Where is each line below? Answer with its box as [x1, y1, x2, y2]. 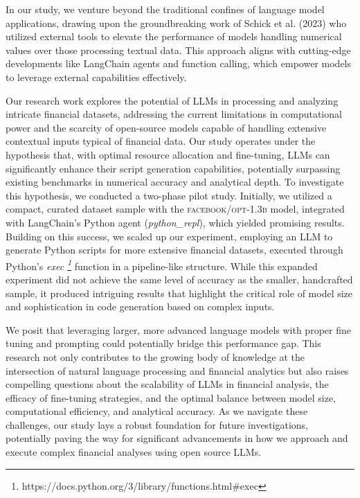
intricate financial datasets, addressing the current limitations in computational [6, 107, 342, 121]
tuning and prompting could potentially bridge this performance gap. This [6, 336, 321, 350]
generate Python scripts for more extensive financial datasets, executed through [6, 242, 343, 257]
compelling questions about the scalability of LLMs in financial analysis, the [6, 377, 329, 391]
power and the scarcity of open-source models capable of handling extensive [6, 120, 327, 134]
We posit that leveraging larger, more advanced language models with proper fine [6, 322, 351, 337]
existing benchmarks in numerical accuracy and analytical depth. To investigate [6, 175, 344, 189]
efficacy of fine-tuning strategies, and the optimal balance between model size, [6, 390, 336, 404]
